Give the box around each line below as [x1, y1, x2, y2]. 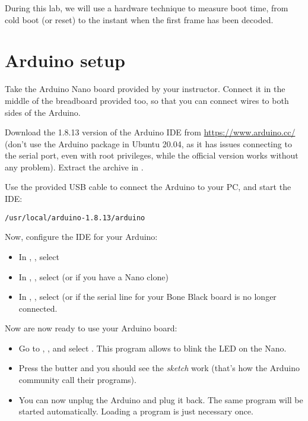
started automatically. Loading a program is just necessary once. [18, 405, 253, 417]
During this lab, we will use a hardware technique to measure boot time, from [5, 2, 288, 14]
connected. [18, 302, 58, 314]
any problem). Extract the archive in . [5, 160, 144, 173]
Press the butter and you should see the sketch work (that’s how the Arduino [18, 362, 300, 374]
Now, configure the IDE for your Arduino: [5, 230, 158, 243]
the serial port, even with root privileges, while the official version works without [5, 149, 299, 162]
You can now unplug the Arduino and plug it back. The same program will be [18, 393, 303, 406]
